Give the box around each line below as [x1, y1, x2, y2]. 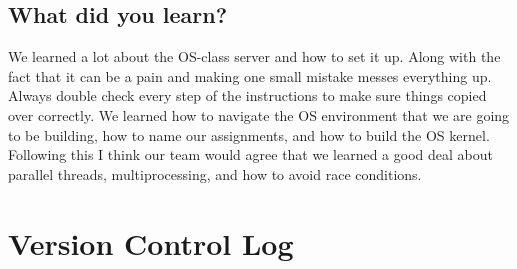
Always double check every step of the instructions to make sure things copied [8, 85, 487, 106]
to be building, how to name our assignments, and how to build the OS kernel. [8, 124, 490, 145]
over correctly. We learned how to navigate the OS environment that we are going [8, 104, 510, 125]
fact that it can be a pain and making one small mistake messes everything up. [8, 65, 492, 86]
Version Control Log [8, 222, 294, 263]
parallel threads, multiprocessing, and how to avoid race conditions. [8, 163, 422, 184]
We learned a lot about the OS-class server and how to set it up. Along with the [8, 46, 501, 67]
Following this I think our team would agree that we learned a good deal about [8, 144, 493, 165]
